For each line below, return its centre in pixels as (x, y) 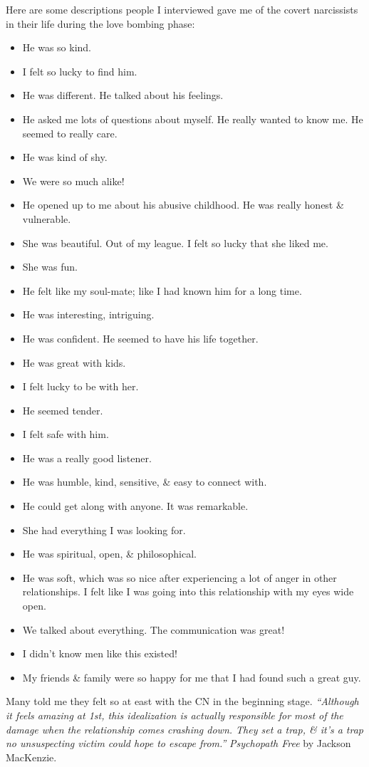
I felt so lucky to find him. (80, 71)
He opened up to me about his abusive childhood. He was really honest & (183, 205)
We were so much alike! (73, 181)
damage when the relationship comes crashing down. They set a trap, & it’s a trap (185, 729)
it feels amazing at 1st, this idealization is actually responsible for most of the (175, 715)
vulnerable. (47, 218)
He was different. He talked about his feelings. (123, 95)
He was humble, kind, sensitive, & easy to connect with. (145, 482)
